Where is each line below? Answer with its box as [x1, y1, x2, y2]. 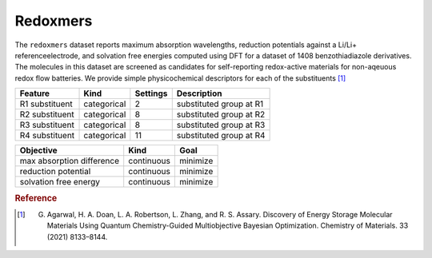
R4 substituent [19, 130, 75, 141]
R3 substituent [19, 120, 75, 131]
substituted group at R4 [176, 130, 266, 141]
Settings [134, 88, 168, 99]
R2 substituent [19, 109, 75, 120]
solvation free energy [19, 177, 100, 188]
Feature [19, 88, 50, 99]
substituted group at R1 [176, 98, 264, 109]
